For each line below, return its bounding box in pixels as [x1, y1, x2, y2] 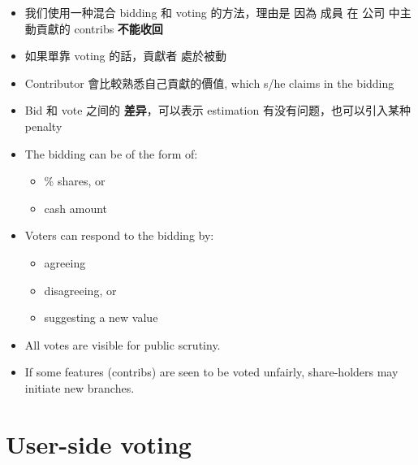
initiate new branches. [24, 379, 135, 396]
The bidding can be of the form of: [24, 145, 198, 162]
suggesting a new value [44, 309, 158, 326]
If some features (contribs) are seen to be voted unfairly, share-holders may [24, 363, 399, 380]
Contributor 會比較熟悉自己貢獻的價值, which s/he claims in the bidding [24, 74, 394, 91]
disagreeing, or [44, 281, 117, 298]
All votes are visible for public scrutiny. [24, 336, 221, 353]
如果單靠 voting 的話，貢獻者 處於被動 [24, 47, 226, 64]
